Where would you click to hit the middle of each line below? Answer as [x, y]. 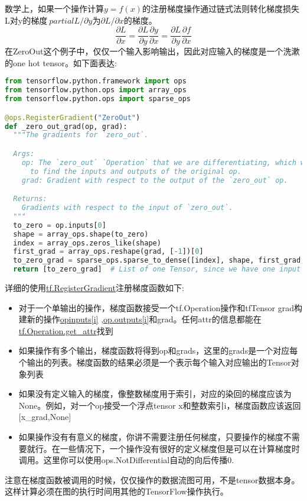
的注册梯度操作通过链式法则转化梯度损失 [221, 8]
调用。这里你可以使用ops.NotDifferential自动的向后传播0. [126, 460]
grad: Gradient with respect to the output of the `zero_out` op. [155, 180]
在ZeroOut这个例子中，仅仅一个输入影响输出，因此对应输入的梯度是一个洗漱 [152, 51]
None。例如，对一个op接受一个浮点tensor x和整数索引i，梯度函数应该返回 [160, 405]
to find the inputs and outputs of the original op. [135, 171]
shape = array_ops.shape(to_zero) [81, 234]
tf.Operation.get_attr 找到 [66, 330]
